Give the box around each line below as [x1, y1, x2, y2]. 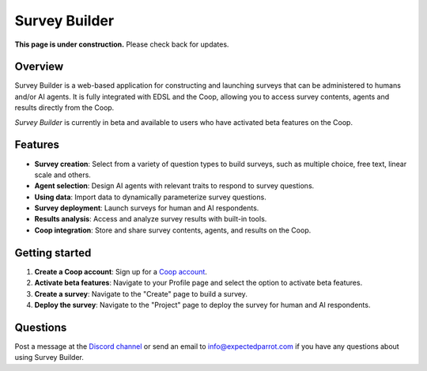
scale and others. [34, 170, 91, 180]
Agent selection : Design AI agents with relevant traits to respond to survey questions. [34, 181, 315, 191]
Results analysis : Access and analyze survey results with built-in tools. [34, 214, 267, 224]
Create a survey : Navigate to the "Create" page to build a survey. [34, 289, 248, 298]
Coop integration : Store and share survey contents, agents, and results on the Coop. [34, 225, 312, 235]
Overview [14, 60, 64, 74]
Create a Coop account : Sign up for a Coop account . [34, 267, 207, 276]
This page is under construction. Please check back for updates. [14, 40, 229, 49]
